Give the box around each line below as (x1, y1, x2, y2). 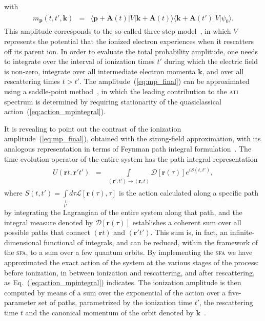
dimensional (4, 237, 42, 247)
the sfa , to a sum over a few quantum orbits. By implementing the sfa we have (4, 247, 253, 258)
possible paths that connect (4, 227, 90, 238)
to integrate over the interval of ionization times (4, 56, 155, 67)
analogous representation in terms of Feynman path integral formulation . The (4, 143, 252, 154)
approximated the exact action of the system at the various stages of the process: (4, 256, 259, 267)
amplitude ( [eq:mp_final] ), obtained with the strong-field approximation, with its (4, 133, 261, 144)
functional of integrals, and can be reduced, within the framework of (44, 237, 258, 247)
